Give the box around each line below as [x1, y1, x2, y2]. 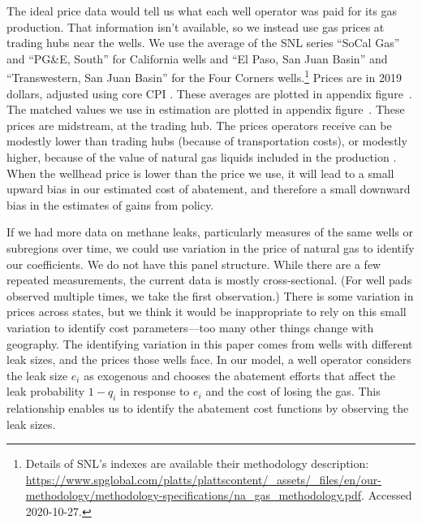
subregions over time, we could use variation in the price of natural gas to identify [6, 239, 415, 256]
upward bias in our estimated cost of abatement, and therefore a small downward [6, 180, 411, 197]
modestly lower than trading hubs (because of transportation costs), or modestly [6, 132, 407, 149]
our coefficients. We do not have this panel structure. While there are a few [6, 255, 381, 272]
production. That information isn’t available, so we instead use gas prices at [6, 18, 385, 35]
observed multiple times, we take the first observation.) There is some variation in [6, 287, 414, 304]
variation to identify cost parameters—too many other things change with [6, 318, 374, 336]
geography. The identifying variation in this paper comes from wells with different [6, 335, 413, 352]
